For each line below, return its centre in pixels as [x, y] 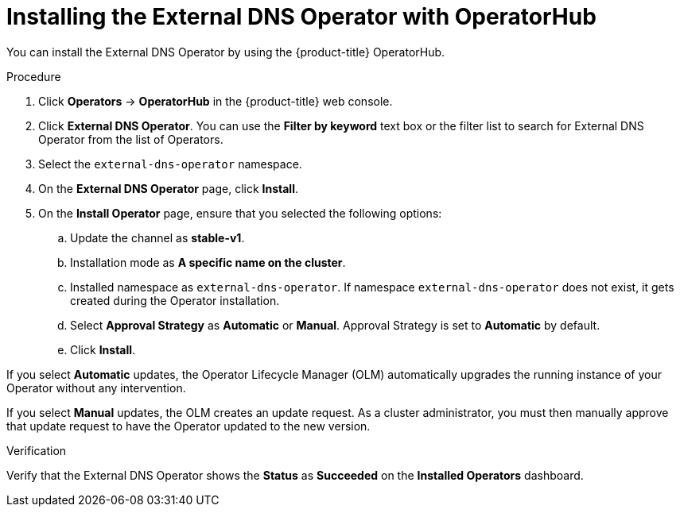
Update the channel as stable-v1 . [157, 237]
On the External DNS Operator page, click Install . [168, 188]
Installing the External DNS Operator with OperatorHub [301, 17]
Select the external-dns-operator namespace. [170, 164]
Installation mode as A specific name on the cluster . [208, 262]
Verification [37, 450]
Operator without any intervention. [96, 388]
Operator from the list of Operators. [131, 139]
